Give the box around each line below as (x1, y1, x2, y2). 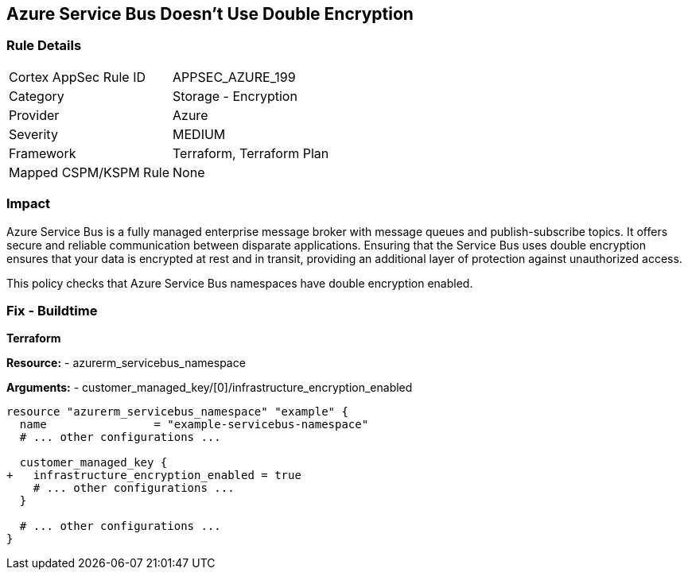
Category (9, 87, 64, 104)
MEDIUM (173, 126, 226, 142)
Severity (9, 126, 58, 142)
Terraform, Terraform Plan (173, 145, 329, 161)
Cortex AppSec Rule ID (9, 68, 146, 85)
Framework (9, 145, 76, 161)
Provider (9, 106, 60, 123)
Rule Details (6, 37, 82, 54)
